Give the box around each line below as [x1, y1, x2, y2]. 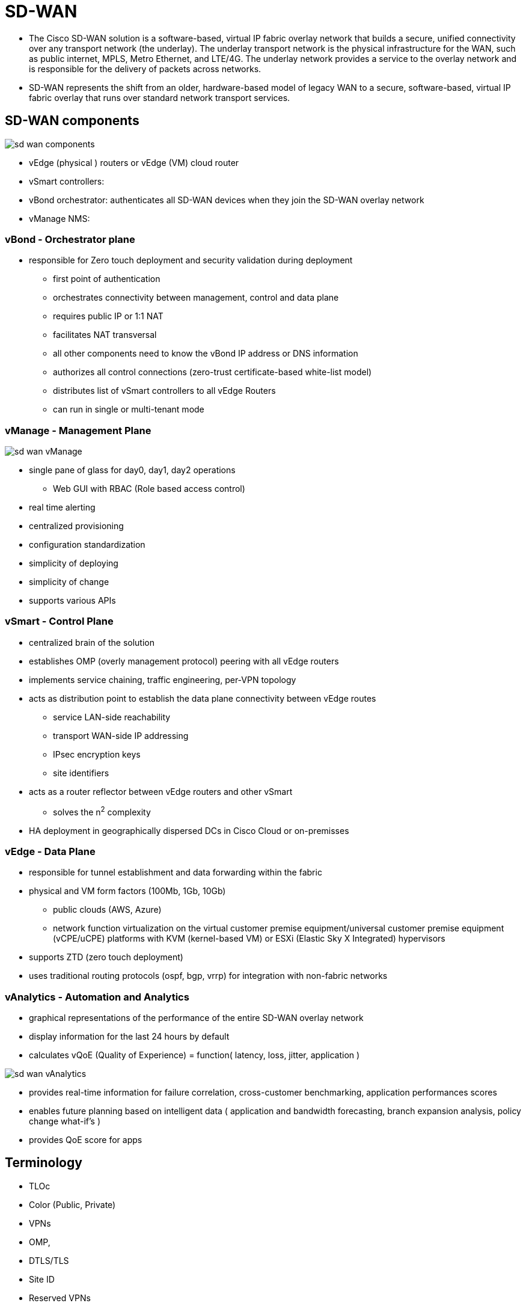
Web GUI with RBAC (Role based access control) [53, 483, 245, 494]
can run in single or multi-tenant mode [53, 404, 204, 415]
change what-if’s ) [29, 1116, 101, 1126]
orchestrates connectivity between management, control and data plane [53, 292, 339, 303]
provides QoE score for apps [29, 1135, 142, 1145]
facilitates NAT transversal [53, 330, 157, 340]
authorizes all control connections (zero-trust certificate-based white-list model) [53, 367, 372, 378]
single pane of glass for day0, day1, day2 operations [29, 465, 236, 476]
